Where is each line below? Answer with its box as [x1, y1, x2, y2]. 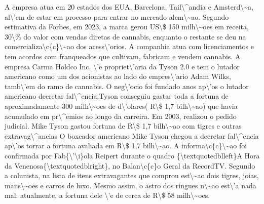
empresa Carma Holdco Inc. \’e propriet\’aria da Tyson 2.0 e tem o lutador [5, 61, 240, 71]
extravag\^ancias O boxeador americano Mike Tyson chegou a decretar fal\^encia [5, 130, 259, 141]
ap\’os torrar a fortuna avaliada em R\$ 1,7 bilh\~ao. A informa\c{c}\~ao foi [5, 140, 247, 151]
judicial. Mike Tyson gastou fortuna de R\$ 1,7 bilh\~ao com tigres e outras [5, 120, 242, 131]
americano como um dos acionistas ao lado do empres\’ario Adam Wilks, [5, 71, 231, 81]
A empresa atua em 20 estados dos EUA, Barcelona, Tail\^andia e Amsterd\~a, [5, 2, 253, 12]
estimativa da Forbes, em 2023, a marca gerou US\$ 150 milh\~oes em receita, [5, 21, 249, 32]
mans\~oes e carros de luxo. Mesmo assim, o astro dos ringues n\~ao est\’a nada [5, 180, 256, 190]
